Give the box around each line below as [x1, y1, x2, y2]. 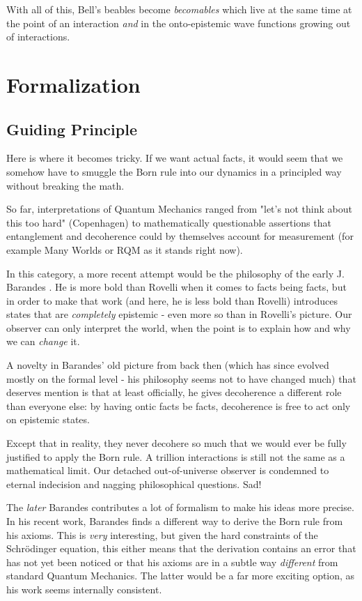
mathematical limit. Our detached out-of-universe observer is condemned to [6, 463, 329, 478]
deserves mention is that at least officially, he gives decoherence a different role [6, 385, 342, 400]
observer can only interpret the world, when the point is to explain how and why [6, 320, 351, 335]
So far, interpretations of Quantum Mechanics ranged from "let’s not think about [6, 201, 352, 216]
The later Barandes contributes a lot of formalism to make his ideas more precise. [6, 500, 354, 515]
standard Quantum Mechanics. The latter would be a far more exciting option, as [6, 568, 355, 583]
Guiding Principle [6, 118, 137, 139]
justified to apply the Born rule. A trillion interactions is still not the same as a [6, 449, 345, 464]
